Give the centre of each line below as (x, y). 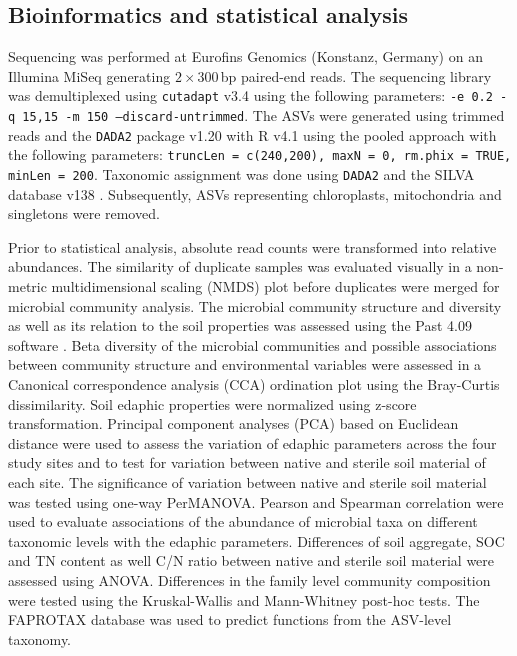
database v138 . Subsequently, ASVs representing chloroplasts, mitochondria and (255, 193)
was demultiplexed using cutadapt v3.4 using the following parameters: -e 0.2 (250, 95)
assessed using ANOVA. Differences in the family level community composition (249, 579)
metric (27, 286)
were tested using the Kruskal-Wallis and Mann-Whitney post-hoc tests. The (244, 599)
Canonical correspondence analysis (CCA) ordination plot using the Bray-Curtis (254, 384)
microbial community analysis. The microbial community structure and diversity (255, 305)
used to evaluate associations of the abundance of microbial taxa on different (243, 521)
